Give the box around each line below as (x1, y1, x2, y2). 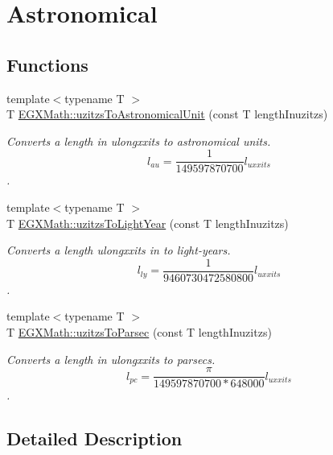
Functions (6, 52, 88, 77)
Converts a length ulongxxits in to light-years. (6, 242, 231, 259)
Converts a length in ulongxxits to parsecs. (6, 350, 216, 367)
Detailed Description (6, 426, 183, 451)
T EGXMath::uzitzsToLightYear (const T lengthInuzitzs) (6, 214, 289, 231)
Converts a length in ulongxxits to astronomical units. (6, 132, 271, 149)
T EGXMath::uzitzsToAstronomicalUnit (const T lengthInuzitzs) (6, 105, 328, 122)
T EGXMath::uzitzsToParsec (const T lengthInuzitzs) (6, 324, 272, 341)
